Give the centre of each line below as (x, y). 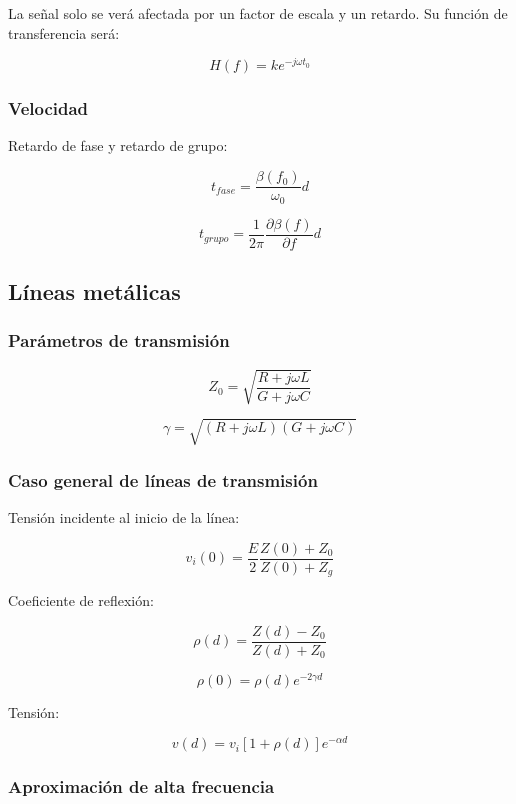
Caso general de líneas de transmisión (163, 479)
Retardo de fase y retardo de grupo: (118, 145)
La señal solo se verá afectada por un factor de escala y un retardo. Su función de (258, 13)
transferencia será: (64, 32)
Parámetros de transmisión (119, 340)
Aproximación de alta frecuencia (141, 786)
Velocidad (48, 108)
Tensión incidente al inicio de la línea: (124, 516)
